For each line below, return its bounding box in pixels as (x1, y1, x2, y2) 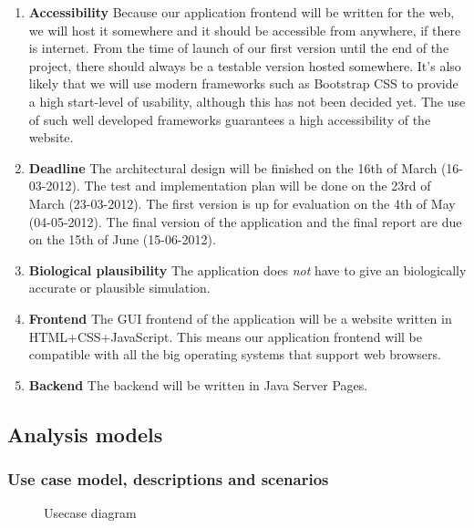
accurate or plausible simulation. (28, 278, 211, 297)
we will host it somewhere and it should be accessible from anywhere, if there (28, 20, 461, 39)
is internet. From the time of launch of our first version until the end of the (28, 38, 449, 57)
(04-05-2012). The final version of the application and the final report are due (28, 212, 462, 231)
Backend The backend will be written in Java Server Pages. (28, 375, 368, 394)
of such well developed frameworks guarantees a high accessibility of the (28, 109, 431, 129)
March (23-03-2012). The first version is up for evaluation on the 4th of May (28, 193, 456, 212)
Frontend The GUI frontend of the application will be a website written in (28, 308, 452, 327)
